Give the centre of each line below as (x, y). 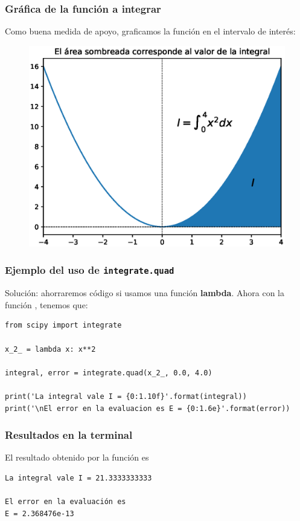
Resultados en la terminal (69, 435)
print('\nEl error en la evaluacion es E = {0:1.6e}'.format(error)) (148, 408)
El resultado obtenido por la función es (77, 457)
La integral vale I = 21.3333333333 (78, 478)
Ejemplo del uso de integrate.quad (90, 270)
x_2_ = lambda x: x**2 (50, 349)
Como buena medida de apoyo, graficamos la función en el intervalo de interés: (150, 31)
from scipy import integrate (63, 325)
